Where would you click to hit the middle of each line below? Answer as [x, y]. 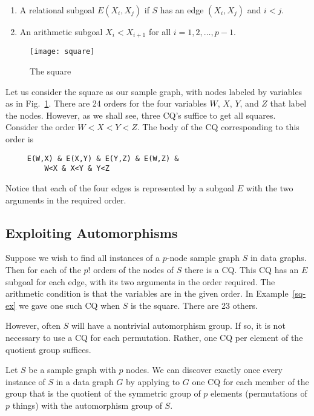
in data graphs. [278, 258]
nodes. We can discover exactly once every [204, 370]
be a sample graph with [72, 370]
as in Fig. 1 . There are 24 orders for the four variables [106, 103]
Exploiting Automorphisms [92, 232]
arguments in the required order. [66, 200]
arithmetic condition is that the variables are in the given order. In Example [147, 293]
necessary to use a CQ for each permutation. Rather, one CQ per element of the [154, 337]
